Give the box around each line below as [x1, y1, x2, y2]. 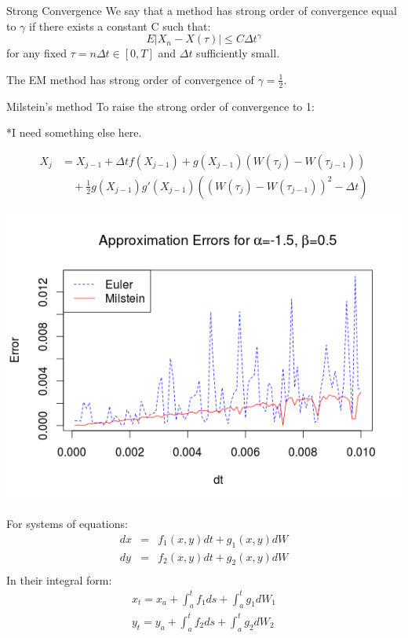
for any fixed [6, 45, 67, 61]
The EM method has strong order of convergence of [6, 71, 254, 87]
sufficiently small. [196, 45, 280, 61]
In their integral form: [6, 571, 112, 588]
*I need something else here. [6, 124, 142, 141]
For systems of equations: [6, 515, 128, 532]
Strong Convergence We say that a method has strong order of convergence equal [6, 2, 397, 18]
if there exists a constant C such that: [29, 17, 211, 34]
